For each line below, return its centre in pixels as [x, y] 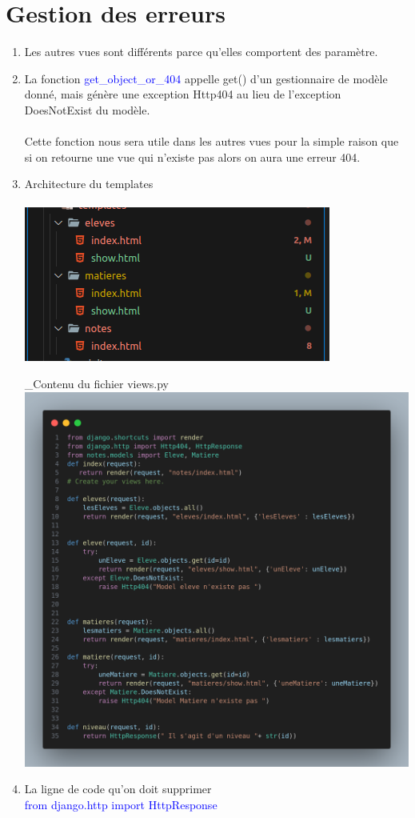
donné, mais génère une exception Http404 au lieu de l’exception [183, 94]
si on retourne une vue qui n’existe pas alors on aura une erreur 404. [192, 156]
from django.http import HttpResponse [121, 804]
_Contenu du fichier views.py [96, 384]
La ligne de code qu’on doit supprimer [118, 789]
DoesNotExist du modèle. [87, 109]
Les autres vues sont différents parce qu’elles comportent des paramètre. [201, 52]
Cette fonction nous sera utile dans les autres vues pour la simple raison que [211, 141]
